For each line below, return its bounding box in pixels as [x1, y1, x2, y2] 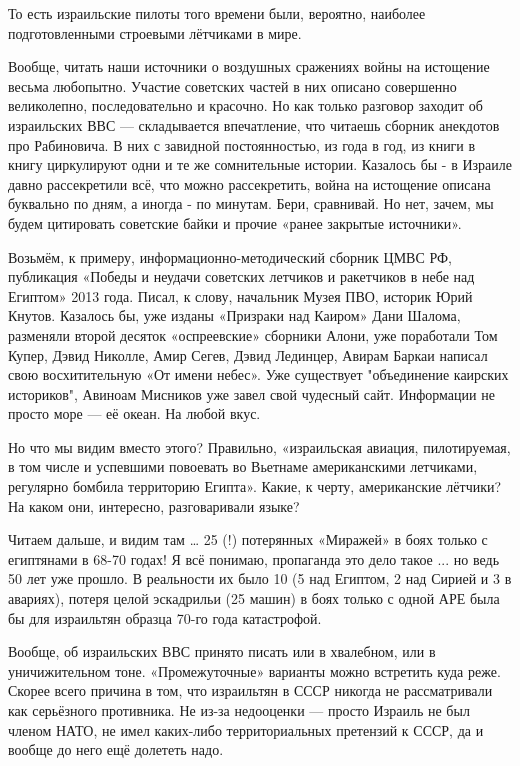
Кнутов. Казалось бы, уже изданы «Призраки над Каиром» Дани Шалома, [8, 305, 461, 326]
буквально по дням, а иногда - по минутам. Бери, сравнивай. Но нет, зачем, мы [8, 193, 494, 214]
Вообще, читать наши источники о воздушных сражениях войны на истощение [8, 56, 490, 77]
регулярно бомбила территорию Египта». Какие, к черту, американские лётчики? [8, 476, 502, 497]
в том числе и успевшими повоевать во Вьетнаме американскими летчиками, [8, 456, 478, 477]
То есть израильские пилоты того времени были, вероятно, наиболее [8, 3, 426, 23]
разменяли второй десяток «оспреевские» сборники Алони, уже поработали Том [8, 324, 498, 345]
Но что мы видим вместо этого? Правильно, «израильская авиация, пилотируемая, [8, 436, 511, 457]
